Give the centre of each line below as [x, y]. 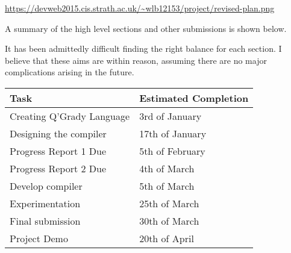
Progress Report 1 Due [58, 151]
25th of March [169, 203]
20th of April [167, 238]
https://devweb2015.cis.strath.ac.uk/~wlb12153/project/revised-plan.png [140, 8]
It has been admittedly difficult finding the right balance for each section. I [143, 48]
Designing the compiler [58, 133]
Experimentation [45, 203]
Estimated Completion [194, 98]
